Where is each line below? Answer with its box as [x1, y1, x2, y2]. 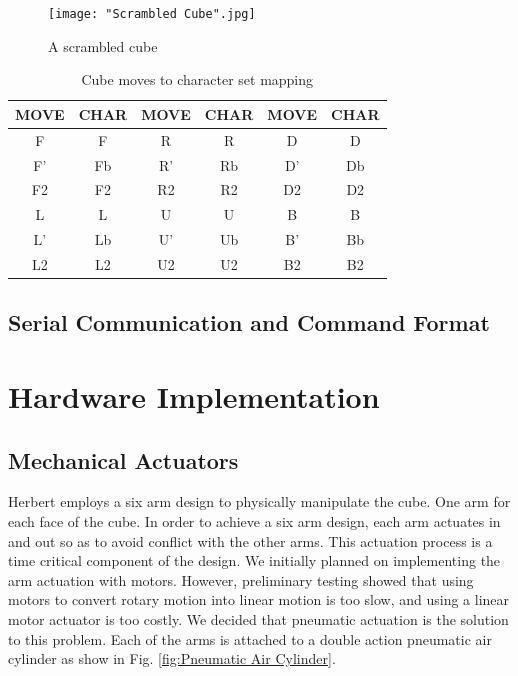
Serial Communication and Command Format [8, 307, 490, 338]
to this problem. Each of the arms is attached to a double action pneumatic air [8, 628, 492, 649]
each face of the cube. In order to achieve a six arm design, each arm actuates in [8, 510, 501, 531]
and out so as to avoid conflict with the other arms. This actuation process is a [8, 530, 493, 551]
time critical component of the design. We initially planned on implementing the [8, 550, 501, 571]
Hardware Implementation [8, 375, 380, 416]
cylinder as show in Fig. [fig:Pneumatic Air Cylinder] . [8, 648, 336, 669]
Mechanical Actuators [8, 444, 239, 475]
